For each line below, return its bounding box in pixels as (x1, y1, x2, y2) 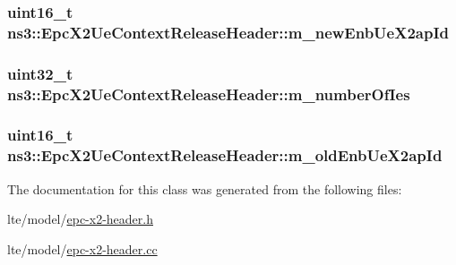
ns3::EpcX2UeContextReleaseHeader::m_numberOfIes (7, 82, 410, 105)
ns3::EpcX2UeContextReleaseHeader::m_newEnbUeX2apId (7, 21, 450, 43)
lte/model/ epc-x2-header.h (7, 209, 153, 228)
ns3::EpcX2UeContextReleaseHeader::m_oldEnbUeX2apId (7, 144, 443, 167)
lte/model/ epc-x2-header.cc (7, 239, 158, 258)
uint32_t (7, 62, 73, 84)
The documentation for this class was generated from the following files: (7, 179, 402, 198)
